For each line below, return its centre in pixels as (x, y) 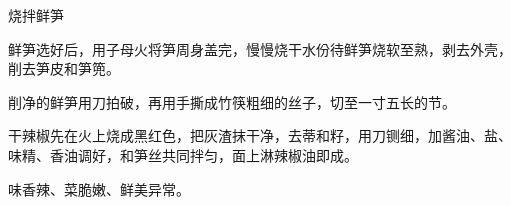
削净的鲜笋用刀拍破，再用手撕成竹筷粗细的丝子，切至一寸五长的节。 (232, 101)
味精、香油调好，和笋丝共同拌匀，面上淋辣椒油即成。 (183, 154)
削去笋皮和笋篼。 (64, 68)
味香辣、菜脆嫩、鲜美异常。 (99, 188)
